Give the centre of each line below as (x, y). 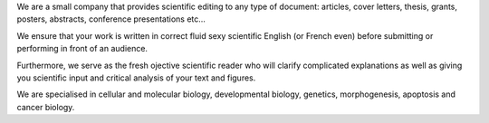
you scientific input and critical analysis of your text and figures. (136, 78)
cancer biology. (46, 107)
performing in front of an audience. (82, 49)
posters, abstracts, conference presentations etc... (111, 19)
